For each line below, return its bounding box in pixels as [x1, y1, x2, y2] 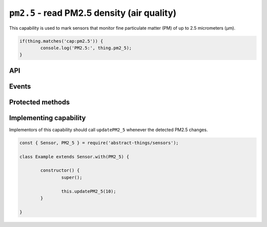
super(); [61, 175, 83, 180]
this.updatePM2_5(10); [61, 188, 116, 194]
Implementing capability [9, 114, 86, 122]
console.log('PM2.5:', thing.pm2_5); [40, 45, 132, 50]
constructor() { [40, 168, 80, 173]
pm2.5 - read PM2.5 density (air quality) [9, 7, 177, 18]
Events [9, 82, 31, 91]
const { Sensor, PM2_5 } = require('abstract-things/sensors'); [19, 140, 179, 145]
